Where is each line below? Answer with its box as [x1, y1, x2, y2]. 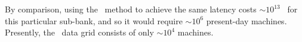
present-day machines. [206, 14, 287, 27]
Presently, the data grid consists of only [5, 26, 154, 38]
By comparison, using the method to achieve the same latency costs [5, 3, 257, 15]
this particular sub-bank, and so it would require [5, 14, 183, 27]
